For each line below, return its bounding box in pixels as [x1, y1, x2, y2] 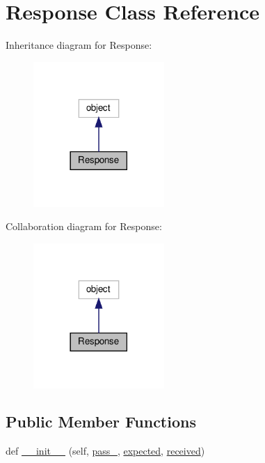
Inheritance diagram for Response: [6, 38, 152, 52]
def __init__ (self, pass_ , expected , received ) [6, 443, 205, 458]
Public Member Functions [6, 411, 196, 432]
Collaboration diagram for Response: [6, 219, 162, 234]
